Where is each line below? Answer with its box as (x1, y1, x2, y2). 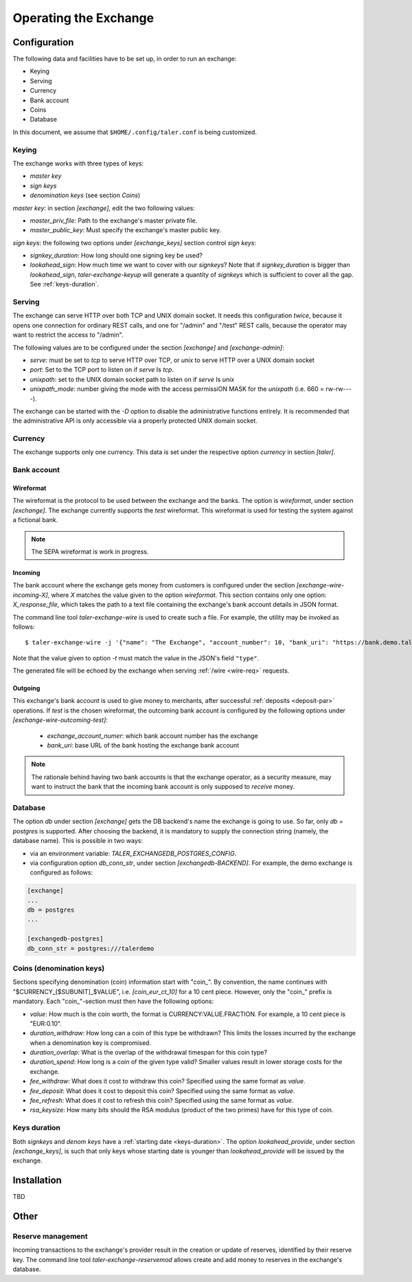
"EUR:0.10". (30, 1019, 62, 1027)
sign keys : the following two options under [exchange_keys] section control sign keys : (12, 238, 257, 247)
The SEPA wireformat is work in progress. (31, 547, 149, 556)
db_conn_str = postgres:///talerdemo (27, 945, 154, 952)
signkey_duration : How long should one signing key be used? (30, 251, 203, 260)
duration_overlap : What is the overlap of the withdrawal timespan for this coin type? (30, 1048, 268, 1057)
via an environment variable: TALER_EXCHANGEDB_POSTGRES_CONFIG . (30, 849, 237, 857)
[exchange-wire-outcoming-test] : (12, 716, 108, 724)
